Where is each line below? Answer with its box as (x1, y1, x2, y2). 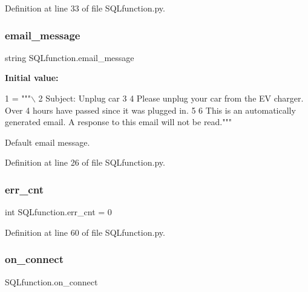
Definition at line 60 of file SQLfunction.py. (5, 225, 165, 238)
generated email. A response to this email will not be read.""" (5, 115, 232, 128)
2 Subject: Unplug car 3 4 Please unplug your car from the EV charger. (38, 92, 304, 104)
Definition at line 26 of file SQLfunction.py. (5, 156, 165, 169)
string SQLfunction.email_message (5, 51, 134, 63)
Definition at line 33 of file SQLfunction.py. (5, 2, 165, 14)
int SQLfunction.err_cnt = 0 (5, 206, 112, 218)
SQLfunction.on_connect (5, 275, 98, 288)
